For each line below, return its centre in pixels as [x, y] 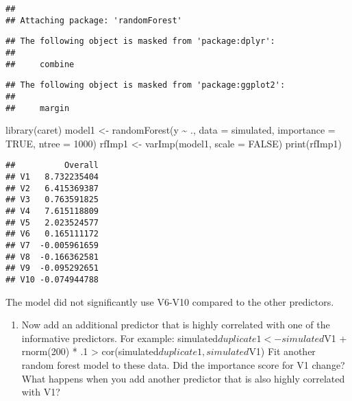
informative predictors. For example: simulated [120, 338]
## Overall [52, 166]
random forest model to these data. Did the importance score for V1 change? [183, 365]
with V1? [41, 392]
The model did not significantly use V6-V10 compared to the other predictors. [170, 301]
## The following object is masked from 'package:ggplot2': [146, 85]
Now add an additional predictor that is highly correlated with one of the [176, 325]
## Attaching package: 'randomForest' [94, 20]
